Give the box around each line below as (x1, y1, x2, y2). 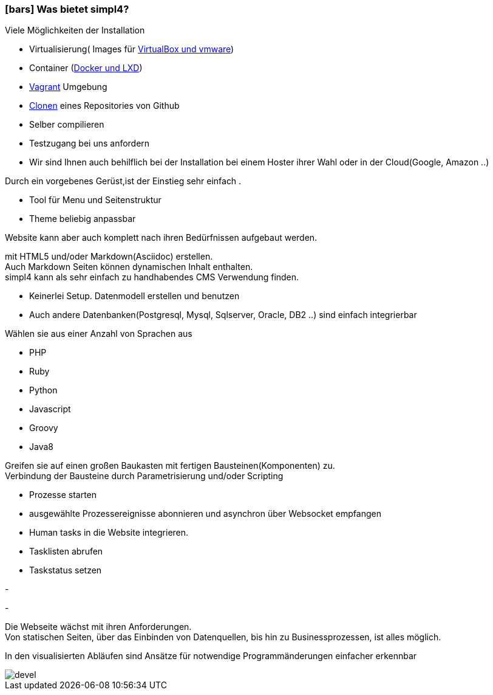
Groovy (29, 423, 58, 434)
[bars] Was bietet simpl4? (5, 3, 129, 15)
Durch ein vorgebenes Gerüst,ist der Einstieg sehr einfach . (5, 176, 242, 187)
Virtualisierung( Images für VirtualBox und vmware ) (29, 44, 234, 55)
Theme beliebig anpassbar (29, 213, 136, 224)
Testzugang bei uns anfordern (29, 138, 150, 149)
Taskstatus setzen (29, 565, 102, 576)
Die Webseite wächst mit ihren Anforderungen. (5, 621, 192, 632)
